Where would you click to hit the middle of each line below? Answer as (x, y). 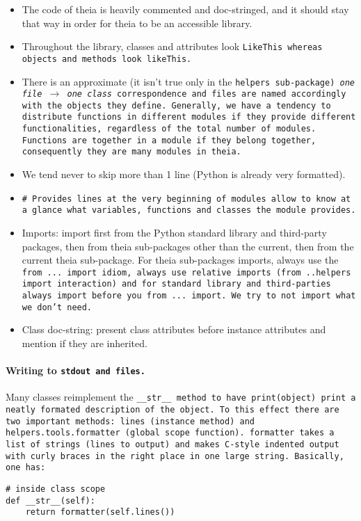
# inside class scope (56, 489)
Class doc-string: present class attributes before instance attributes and (174, 329)
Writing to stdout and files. (75, 370)
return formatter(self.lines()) (100, 512)
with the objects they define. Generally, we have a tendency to (176, 105)
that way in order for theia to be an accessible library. (137, 23)
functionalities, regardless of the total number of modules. (169, 129)
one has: (26, 468)
